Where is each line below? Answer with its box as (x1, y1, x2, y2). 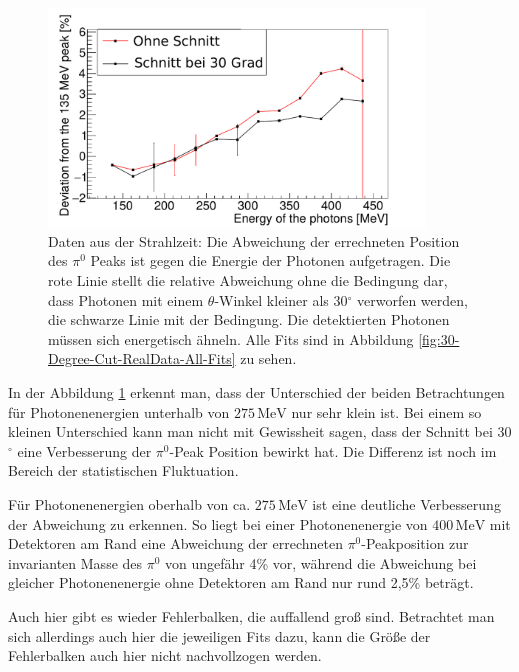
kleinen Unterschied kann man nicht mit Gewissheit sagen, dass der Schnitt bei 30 (8, 421, 512, 442)
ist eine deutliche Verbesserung (312, 493, 501, 514)
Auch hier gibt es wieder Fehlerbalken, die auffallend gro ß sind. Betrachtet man (8, 605, 495, 626)
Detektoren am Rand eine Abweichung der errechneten (8, 533, 343, 554)
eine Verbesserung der (17, 440, 152, 461)
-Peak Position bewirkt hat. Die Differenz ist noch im (169, 440, 497, 461)
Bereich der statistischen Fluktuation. (8, 460, 239, 481)
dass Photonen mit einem (48, 289, 204, 310)
